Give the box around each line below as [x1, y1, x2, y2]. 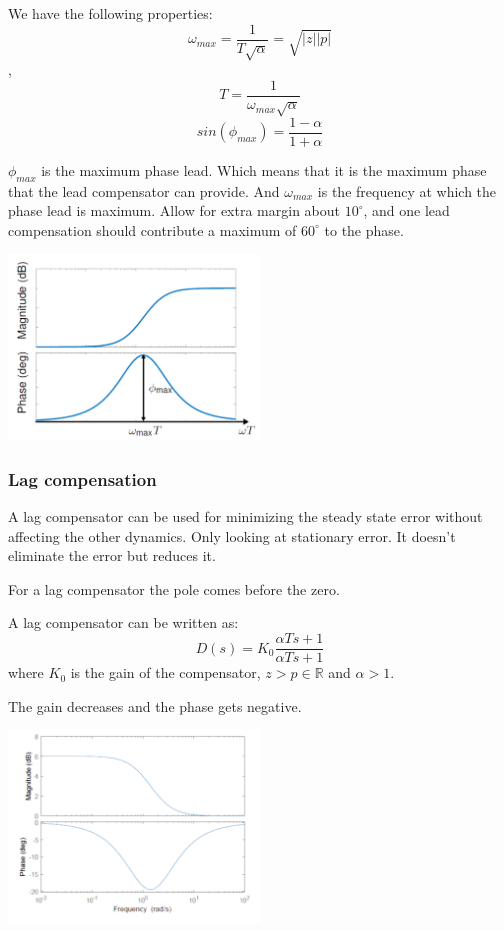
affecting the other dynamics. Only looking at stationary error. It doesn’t [8, 525, 456, 546]
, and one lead [363, 200, 450, 221]
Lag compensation [8, 466, 157, 491]
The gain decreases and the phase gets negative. [8, 695, 302, 716]
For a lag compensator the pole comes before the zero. [8, 578, 340, 599]
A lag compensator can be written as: [8, 612, 239, 633]
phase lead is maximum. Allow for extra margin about [8, 200, 340, 221]
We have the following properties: [8, 3, 213, 23]
